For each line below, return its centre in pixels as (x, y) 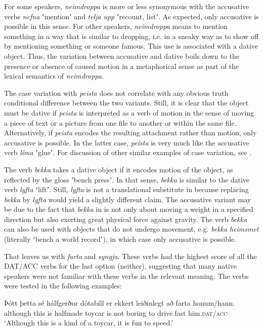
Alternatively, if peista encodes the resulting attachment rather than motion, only (130, 133)
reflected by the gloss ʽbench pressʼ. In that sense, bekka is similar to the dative (127, 179)
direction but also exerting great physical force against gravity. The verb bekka (126, 219)
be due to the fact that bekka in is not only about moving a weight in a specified (129, 209)
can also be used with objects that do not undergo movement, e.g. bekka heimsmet (131, 229)
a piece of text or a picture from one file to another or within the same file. (120, 122)
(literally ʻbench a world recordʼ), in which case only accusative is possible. (120, 239)
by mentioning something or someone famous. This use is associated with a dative (131, 46)
